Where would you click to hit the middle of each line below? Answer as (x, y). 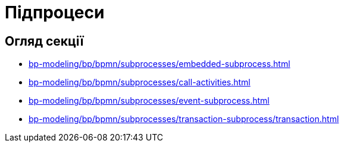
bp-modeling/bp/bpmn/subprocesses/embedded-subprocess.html (160, 64)
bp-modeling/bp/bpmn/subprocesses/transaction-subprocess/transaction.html (184, 119)
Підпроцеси (55, 12)
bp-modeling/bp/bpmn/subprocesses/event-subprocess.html (149, 101)
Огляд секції (44, 41)
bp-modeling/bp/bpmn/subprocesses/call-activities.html (140, 82)
